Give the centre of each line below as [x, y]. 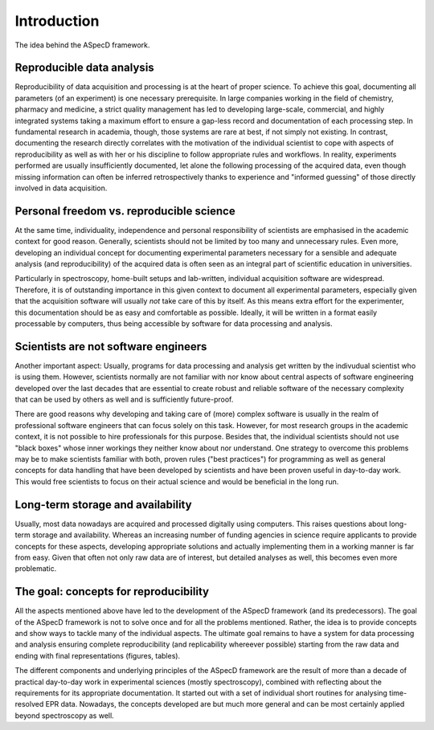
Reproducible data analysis [84, 68]
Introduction [57, 21]
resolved [29, 704]
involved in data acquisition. [61, 188]
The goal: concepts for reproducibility [112, 591]
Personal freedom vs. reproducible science [125, 211]
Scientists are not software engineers [111, 347]
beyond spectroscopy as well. [64, 716]
